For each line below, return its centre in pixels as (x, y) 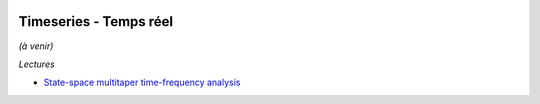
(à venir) (36, 46)
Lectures (36, 64)
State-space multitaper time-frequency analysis (142, 82)
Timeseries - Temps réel (96, 21)
